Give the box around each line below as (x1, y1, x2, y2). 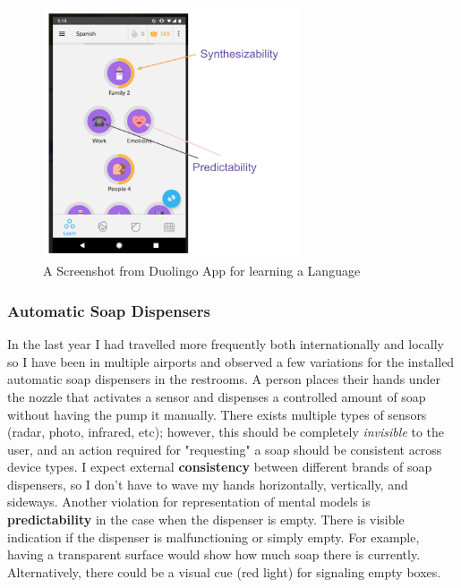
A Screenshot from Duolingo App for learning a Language (43, 261, 361, 280)
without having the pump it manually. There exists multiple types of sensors (7, 405, 427, 423)
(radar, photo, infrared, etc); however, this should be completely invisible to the (7, 422, 445, 441)
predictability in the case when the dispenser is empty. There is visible (7, 510, 405, 529)
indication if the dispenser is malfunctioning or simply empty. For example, (7, 527, 420, 546)
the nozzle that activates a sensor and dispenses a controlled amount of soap (7, 387, 426, 405)
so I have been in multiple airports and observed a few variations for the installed (7, 352, 455, 371)
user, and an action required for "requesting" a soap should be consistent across (7, 439, 442, 458)
